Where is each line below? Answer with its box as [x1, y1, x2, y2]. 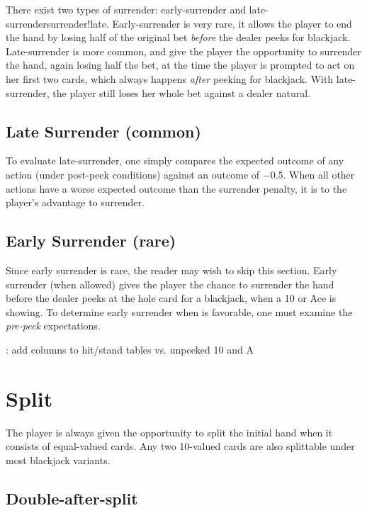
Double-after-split [6, 487, 138, 509]
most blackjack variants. [6, 452, 111, 467]
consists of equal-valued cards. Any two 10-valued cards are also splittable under [6, 439, 355, 453]
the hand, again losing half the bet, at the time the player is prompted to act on [6, 57, 355, 72]
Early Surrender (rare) [6, 230, 176, 252]
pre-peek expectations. [6, 318, 101, 333]
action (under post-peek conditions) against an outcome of [6, 167, 260, 181]
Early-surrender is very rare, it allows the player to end [112, 16, 352, 30]
